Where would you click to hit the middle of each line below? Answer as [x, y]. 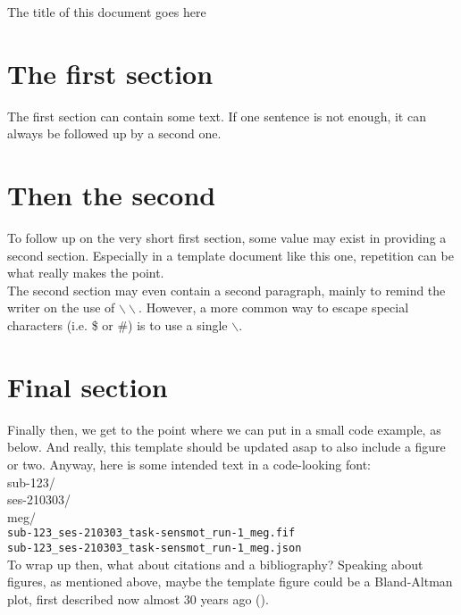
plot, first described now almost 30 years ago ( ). [138, 598]
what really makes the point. [86, 273]
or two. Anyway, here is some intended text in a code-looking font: [189, 464]
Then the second [112, 195]
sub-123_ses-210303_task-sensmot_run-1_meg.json [155, 548]
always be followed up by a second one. [114, 133]
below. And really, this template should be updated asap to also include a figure [226, 447]
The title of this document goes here [107, 12]
